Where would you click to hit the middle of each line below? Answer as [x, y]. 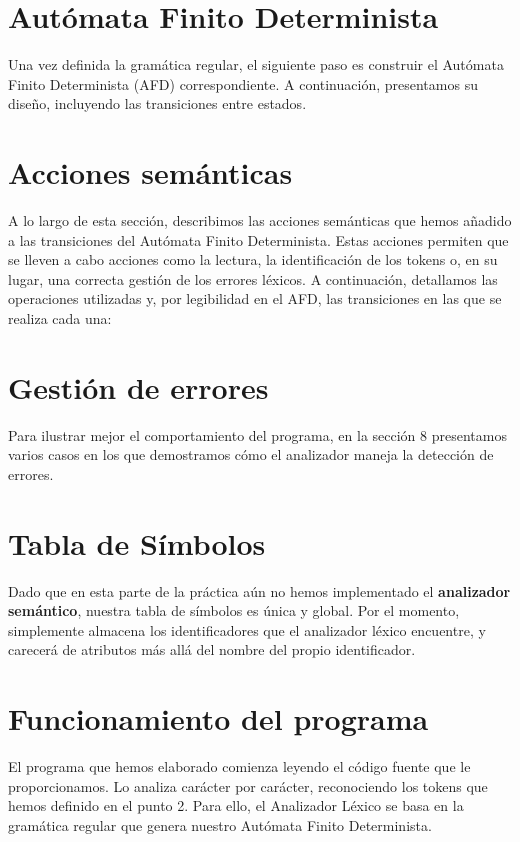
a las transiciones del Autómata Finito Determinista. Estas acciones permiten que [258, 239]
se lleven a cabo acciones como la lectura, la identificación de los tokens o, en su [253, 259]
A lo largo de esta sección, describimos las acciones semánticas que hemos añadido [260, 220]
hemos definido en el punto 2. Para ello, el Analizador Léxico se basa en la [236, 805]
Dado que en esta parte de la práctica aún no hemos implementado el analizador [259, 590]
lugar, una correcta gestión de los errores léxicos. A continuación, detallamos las [253, 278]
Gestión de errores [138, 386]
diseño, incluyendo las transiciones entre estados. [157, 103]
